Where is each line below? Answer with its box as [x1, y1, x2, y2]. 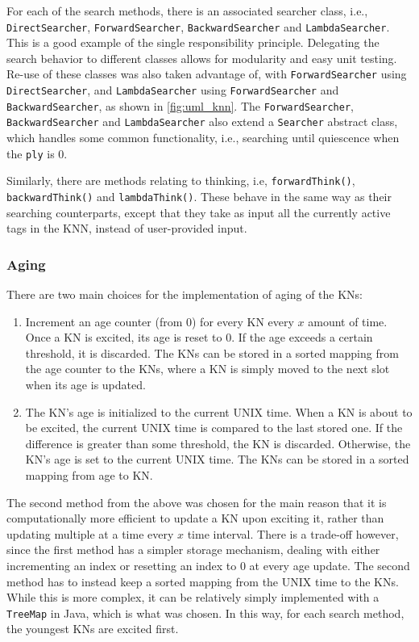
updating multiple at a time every [6, 525, 174, 542]
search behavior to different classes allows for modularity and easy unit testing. [6, 49, 397, 66]
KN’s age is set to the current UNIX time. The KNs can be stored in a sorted [25, 451, 409, 468]
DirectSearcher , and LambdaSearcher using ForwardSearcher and [6, 82, 339, 99]
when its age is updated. [25, 376, 146, 392]
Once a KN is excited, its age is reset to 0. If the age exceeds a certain [25, 329, 373, 346]
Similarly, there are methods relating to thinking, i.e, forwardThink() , [6, 172, 355, 189]
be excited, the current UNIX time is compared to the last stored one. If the [25, 419, 403, 436]
